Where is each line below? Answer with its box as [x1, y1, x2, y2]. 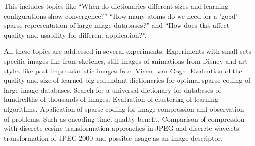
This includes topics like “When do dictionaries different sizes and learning [4, 1, 229, 11]
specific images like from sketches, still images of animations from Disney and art [4, 55, 248, 66]
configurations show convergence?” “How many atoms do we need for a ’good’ [4, 10, 238, 21]
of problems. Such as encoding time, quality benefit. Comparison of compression [4, 113, 245, 123]
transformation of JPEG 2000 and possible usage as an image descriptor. [4, 132, 223, 143]
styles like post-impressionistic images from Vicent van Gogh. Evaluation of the [4, 65, 242, 75]
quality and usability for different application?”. [4, 29, 147, 40]
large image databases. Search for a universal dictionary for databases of [4, 84, 221, 95]
